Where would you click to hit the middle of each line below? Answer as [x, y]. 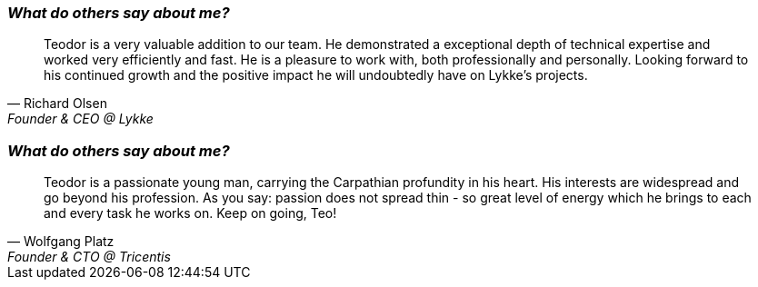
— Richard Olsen [57, 104]
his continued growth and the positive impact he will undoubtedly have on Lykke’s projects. [316, 75]
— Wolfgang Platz [61, 242]
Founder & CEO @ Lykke [80, 119]
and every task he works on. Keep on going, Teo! [190, 213]
